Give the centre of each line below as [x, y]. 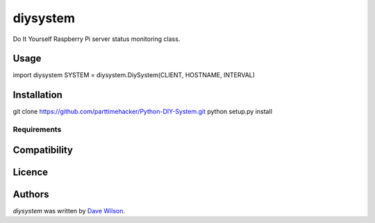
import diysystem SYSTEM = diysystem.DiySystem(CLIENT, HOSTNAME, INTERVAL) [134, 75]
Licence [31, 172]
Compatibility [43, 150]
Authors [31, 194]
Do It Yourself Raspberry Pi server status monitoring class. [97, 39]
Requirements [37, 130]
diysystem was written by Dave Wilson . [69, 210]
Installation [37, 95]
